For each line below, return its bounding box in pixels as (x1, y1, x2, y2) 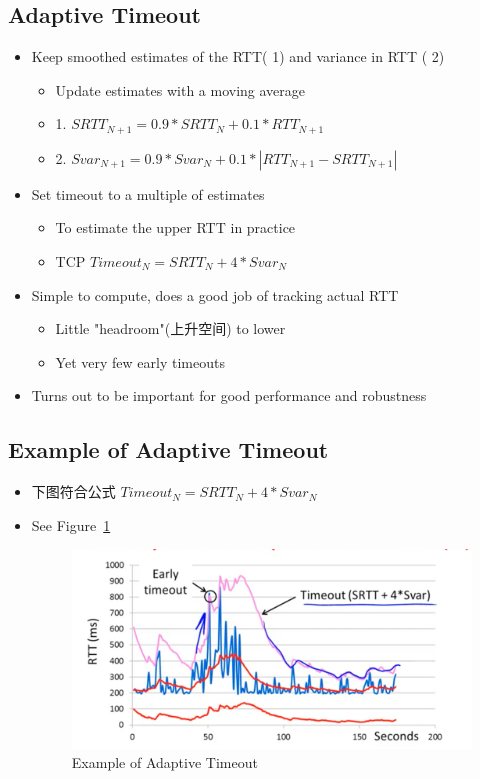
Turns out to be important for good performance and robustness (31, 385, 427, 406)
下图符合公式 (31, 481, 116, 502)
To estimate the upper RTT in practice (55, 217, 296, 238)
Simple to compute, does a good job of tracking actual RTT (31, 284, 399, 305)
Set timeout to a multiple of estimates (31, 183, 265, 204)
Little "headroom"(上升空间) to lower (55, 318, 286, 339)
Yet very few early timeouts (55, 351, 225, 372)
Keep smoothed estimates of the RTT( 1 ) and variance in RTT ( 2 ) (31, 46, 445, 67)
